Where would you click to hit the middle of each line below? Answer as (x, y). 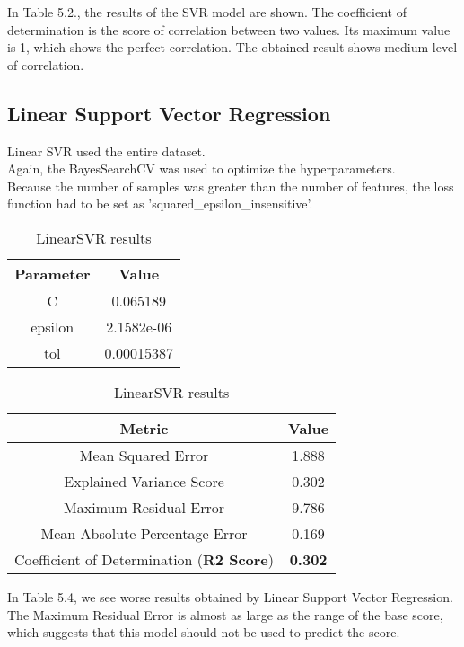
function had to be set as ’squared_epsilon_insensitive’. (160, 204)
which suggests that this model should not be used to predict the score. (204, 632)
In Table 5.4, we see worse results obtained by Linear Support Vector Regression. (230, 596)
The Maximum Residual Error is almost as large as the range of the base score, (225, 614)
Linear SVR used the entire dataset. (106, 151)
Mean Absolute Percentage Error (144, 533)
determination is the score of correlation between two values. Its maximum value (229, 29)
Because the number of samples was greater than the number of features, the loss (231, 186)
